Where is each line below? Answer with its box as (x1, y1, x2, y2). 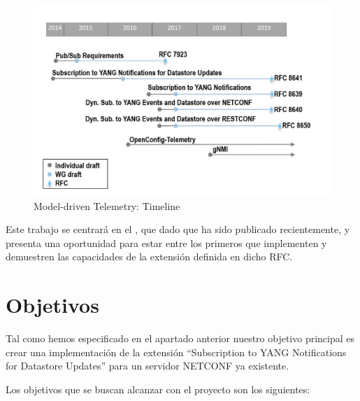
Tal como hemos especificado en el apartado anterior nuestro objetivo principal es (6, 331, 355, 346)
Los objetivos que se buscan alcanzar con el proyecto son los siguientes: (6, 381, 310, 396)
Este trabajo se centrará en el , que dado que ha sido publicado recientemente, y (6, 222, 350, 237)
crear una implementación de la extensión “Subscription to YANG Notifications (6, 344, 347, 359)
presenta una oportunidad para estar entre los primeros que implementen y (6, 235, 327, 250)
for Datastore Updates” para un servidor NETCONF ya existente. (6, 358, 289, 373)
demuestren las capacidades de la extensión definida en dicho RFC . (6, 249, 293, 264)
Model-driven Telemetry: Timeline (34, 198, 180, 213)
